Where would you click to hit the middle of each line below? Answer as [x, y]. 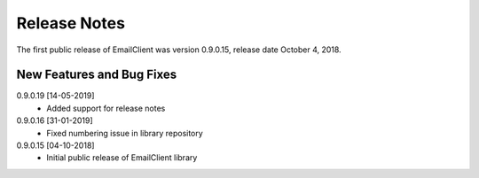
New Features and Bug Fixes [97, 75]
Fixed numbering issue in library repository [125, 133]
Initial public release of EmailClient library [122, 158]
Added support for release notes [106, 108]
